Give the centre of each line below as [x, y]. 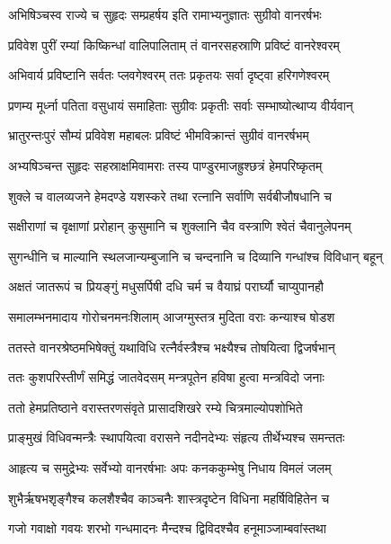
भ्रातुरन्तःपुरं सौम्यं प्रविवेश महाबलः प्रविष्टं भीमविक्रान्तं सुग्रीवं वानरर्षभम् [159, 135]
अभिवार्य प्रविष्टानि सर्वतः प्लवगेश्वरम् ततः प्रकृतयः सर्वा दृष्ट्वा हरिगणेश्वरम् [169, 75]
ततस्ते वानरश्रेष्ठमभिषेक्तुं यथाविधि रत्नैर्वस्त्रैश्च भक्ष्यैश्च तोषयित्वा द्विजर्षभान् [172, 347]
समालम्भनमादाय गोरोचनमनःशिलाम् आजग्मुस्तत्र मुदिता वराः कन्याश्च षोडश [172, 316]
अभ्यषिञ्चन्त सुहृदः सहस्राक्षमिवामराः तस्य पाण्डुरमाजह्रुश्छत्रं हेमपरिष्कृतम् [165, 165]
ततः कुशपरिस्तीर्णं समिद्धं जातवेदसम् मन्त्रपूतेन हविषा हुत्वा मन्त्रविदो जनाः [166, 377]
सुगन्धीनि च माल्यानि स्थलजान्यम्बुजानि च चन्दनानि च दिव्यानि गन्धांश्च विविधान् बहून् [195, 256]
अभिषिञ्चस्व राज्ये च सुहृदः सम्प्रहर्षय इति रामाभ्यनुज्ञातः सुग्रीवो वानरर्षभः [165, 14]
